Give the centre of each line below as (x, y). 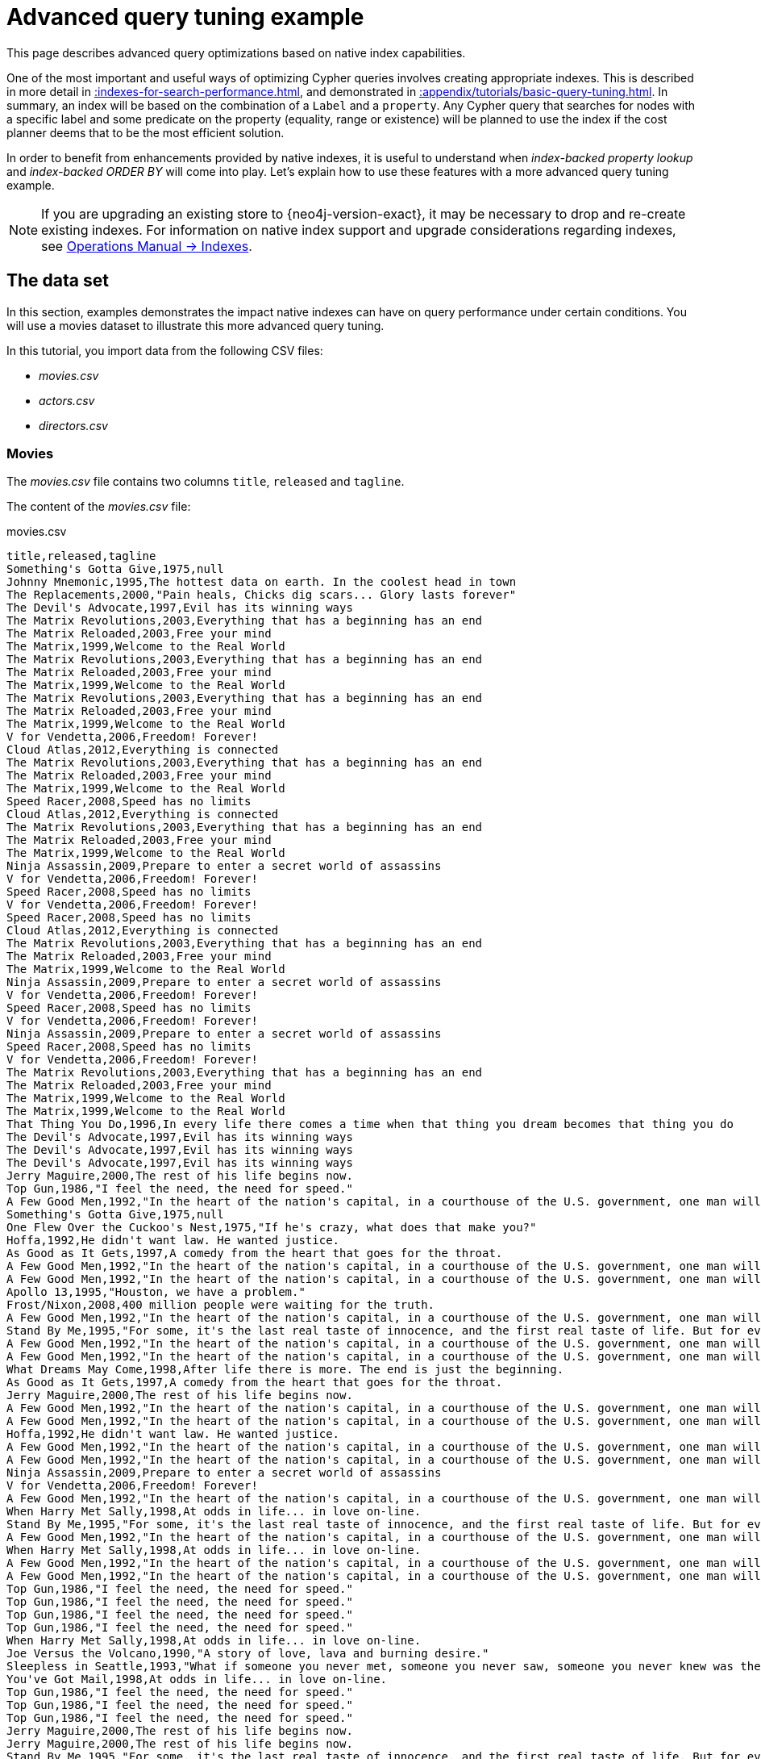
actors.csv (67, 400)
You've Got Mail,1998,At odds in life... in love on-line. (197, 1680)
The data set (58, 281)
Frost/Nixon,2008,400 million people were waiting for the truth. (221, 1305)
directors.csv (73, 425)
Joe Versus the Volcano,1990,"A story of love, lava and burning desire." (248, 1654)
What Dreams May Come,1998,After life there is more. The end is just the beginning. (285, 1370)
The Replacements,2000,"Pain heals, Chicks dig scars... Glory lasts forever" (262, 595)
